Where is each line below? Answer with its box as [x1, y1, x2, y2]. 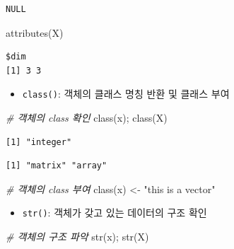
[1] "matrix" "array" [6, 161, 107, 171]
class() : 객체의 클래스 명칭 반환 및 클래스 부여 [22, 86, 230, 101]
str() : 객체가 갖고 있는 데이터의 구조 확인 [22, 205, 207, 220]
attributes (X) [6, 25, 64, 40]
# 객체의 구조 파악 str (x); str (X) [6, 229, 149, 244]
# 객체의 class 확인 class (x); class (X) [6, 110, 168, 125]
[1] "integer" [6, 137, 72, 147]
